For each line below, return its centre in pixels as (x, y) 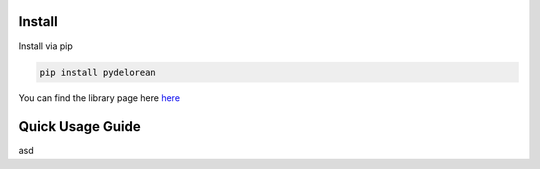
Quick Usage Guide (79, 126)
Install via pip (46, 46)
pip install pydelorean (98, 72)
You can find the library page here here (99, 98)
